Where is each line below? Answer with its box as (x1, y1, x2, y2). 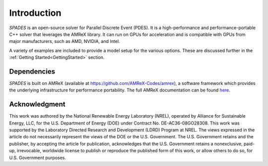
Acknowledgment (9, 100, 66, 109)
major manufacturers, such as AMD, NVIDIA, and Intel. (9, 39, 120, 44)
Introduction (9, 7, 62, 18)
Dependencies (9, 67, 56, 76)
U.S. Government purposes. (9, 155, 67, 161)
